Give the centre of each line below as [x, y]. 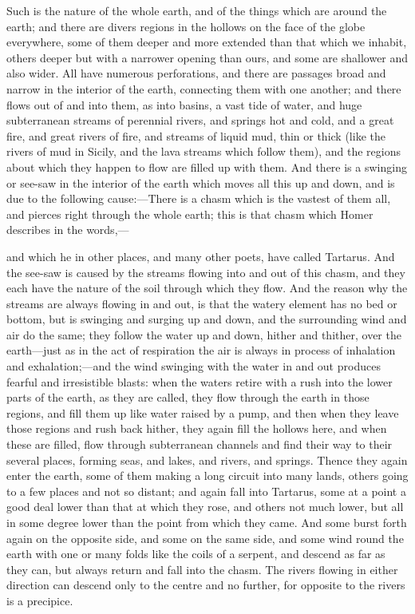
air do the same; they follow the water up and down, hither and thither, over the [204, 334]
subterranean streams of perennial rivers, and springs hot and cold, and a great [200, 120]
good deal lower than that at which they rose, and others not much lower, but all [205, 507]
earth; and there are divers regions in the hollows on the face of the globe [186, 26]
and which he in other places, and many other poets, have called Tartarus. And [201, 256]
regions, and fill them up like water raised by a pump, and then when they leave [203, 412]
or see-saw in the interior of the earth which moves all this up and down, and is [201, 182]
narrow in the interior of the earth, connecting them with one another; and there [204, 88]
